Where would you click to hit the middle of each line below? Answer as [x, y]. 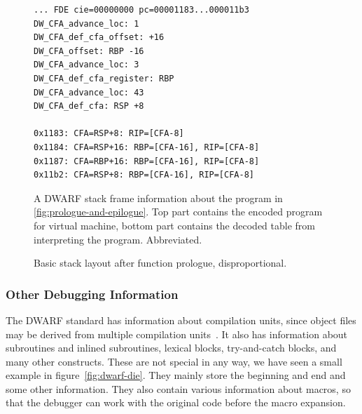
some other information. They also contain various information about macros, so [178, 388]
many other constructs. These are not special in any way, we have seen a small [174, 361]
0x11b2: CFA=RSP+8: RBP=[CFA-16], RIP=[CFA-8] [144, 175]
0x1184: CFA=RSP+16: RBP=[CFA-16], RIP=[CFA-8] [147, 147]
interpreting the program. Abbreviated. [118, 239]
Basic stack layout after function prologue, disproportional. [160, 263]
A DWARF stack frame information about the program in [158, 198]
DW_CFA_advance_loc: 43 [89, 92]
